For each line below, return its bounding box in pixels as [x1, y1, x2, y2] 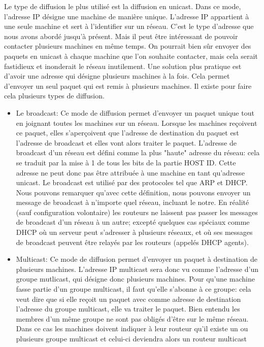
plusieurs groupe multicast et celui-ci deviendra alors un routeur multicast [16, 333, 247, 343]
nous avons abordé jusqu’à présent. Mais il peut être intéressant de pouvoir [4, 30, 238, 41]
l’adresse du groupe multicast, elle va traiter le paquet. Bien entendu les [16, 303, 240, 314]
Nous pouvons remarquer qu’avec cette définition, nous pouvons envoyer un [16, 187, 251, 197]
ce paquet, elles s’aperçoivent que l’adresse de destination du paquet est [16, 127, 239, 138]
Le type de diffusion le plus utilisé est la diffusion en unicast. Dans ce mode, [4, 1, 241, 11]
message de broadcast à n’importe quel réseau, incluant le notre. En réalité [16, 197, 249, 207]
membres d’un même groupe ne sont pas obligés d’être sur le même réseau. [16, 313, 249, 324]
